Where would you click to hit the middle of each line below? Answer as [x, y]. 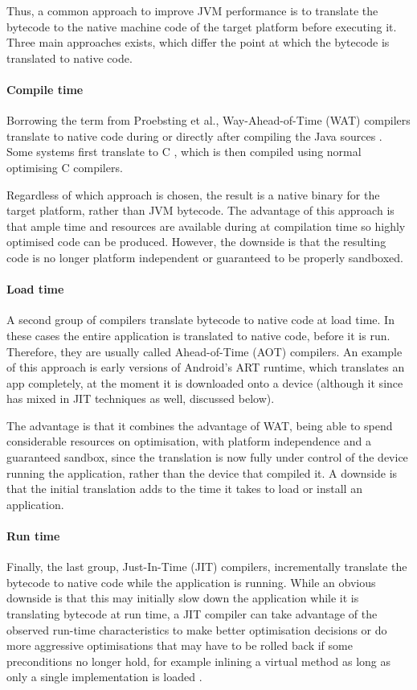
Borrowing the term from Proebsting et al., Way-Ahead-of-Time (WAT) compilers [208, 120]
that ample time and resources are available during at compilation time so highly [206, 226]
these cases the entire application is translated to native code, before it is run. [198, 335]
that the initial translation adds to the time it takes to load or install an [184, 489]
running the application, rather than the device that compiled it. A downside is [202, 472]
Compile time [45, 89]
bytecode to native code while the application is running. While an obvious [191, 582]
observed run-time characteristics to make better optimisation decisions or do [197, 629]
